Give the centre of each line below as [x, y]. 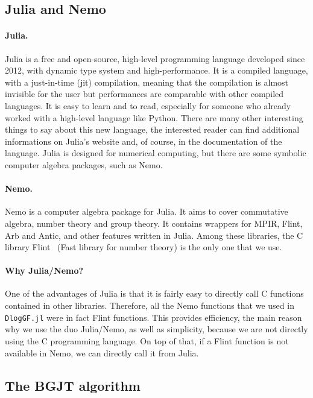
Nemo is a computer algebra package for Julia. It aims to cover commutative [147, 211]
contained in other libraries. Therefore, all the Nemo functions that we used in [150, 305]
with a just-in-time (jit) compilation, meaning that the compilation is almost [147, 82]
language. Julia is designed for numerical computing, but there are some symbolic [156, 153]
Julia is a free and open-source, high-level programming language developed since [155, 58]
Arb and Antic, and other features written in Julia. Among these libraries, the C [154, 235]
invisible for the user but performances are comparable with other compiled [144, 94]
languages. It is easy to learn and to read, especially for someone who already [148, 105]
